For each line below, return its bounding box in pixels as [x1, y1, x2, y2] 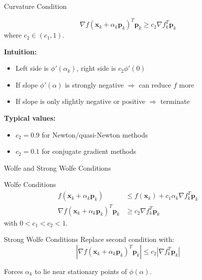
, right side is [76, 63, 116, 73]
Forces [4, 266, 23, 276]
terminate [160, 96, 190, 106]
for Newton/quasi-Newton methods [41, 129, 148, 140]
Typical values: [4, 113, 56, 123]
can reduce [138, 79, 171, 90]
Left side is [15, 63, 49, 73]
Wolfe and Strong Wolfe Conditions [4, 162, 111, 173]
